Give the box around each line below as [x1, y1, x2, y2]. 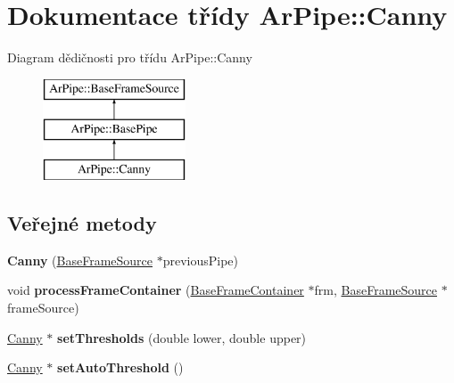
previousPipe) [162, 250, 239, 269]
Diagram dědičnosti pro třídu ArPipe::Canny [7, 48, 252, 67]
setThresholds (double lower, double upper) [57, 328, 307, 346]
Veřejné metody [7, 209, 157, 237]
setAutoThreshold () [57, 358, 184, 377]
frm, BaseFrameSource [314, 281, 437, 299]
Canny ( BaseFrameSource [7, 250, 153, 269]
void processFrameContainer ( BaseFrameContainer [7, 281, 304, 299]
